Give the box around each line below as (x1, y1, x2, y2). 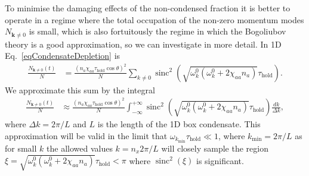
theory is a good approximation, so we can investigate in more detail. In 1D (5, 37, 282, 50)
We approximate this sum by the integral (5, 83, 155, 96)
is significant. (196, 154, 244, 166)
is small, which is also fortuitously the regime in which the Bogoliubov (29, 25, 286, 37)
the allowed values (47, 142, 113, 154)
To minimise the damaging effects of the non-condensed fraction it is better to (5, 2, 291, 14)
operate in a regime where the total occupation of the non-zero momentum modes (5, 13, 304, 26)
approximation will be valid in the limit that (5, 129, 168, 142)
